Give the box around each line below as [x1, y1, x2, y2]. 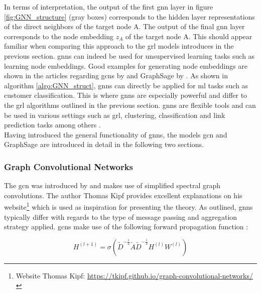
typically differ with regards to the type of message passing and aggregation [4, 211, 237, 222]
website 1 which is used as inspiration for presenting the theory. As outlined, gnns [4, 200, 253, 212]
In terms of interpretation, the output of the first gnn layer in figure [4, 2, 213, 12]
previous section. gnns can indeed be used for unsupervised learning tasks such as [4, 50, 255, 61]
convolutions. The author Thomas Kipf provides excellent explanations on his [4, 190, 242, 200]
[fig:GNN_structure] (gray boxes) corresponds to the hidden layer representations [4, 11, 255, 22]
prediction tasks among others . [4, 119, 101, 130]
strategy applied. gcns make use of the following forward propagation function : [4, 221, 248, 232]
